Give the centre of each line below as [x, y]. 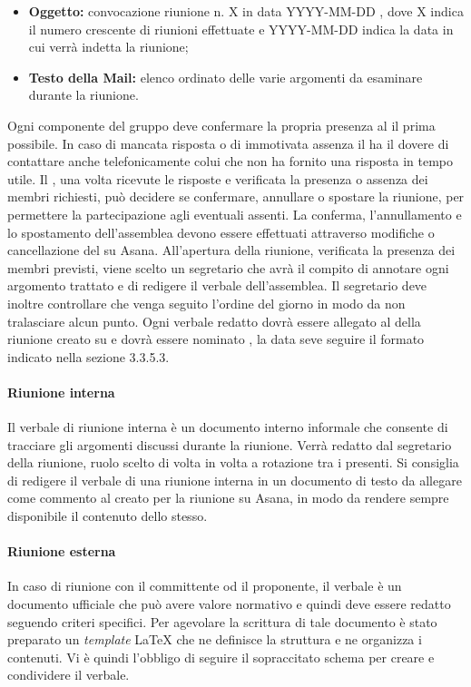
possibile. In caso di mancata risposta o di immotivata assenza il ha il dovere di [228, 143]
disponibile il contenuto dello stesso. [108, 516]
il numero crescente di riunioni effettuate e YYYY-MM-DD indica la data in [241, 29]
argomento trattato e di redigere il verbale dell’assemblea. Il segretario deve [217, 285]
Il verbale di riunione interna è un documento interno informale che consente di [228, 427]
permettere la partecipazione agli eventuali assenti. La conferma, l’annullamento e [235, 214]
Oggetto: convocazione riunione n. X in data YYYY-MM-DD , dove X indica [246, 11]
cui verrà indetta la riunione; [108, 47]
